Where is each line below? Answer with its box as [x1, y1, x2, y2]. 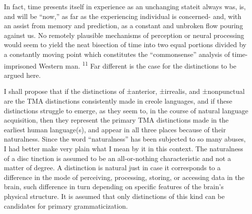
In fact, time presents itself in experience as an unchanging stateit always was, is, [4, 1, 246, 11]
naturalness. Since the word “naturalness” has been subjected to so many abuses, [4, 134, 246, 144]
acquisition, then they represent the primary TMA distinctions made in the [4, 115, 229, 125]
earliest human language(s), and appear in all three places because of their [4, 124, 226, 134]
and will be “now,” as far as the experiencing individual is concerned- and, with [4, 11, 242, 21]
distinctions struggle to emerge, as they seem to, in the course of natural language [4, 105, 249, 115]
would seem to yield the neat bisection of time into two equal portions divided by [4, 39, 247, 50]
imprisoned [4, 60, 37, 71]
